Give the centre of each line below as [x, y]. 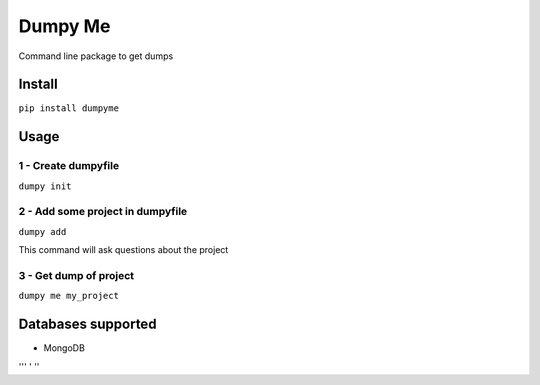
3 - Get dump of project [76, 275]
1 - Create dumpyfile [69, 166]
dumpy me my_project [69, 296]
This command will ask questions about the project [123, 250]
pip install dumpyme [69, 108]
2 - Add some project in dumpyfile [103, 212]
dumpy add [42, 231]
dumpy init [45, 186]
